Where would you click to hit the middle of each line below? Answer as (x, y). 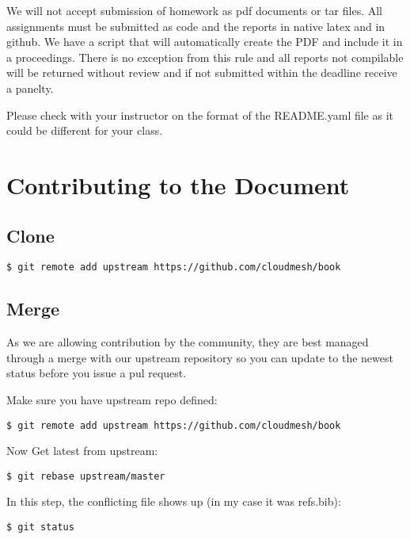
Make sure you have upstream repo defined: (112, 399)
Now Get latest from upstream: (82, 451)
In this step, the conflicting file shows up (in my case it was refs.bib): (174, 501)
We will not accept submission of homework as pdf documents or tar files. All (195, 10)
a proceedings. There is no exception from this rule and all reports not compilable (205, 57)
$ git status (40, 528)
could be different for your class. (85, 130)
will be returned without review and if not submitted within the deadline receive (202, 73)
